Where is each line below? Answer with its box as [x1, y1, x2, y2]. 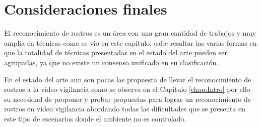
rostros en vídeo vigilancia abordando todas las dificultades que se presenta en [4, 103, 246, 114]
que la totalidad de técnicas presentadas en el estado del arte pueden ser [4, 47, 228, 58]
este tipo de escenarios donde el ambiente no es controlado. [4, 113, 186, 123]
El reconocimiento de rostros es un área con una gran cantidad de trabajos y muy [4, 28, 256, 38]
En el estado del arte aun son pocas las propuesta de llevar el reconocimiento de [4, 74, 251, 84]
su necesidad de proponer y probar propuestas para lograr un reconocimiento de [4, 93, 251, 104]
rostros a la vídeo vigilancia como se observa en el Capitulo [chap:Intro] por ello [4, 84, 250, 94]
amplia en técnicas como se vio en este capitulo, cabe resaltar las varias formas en [4, 37, 257, 48]
